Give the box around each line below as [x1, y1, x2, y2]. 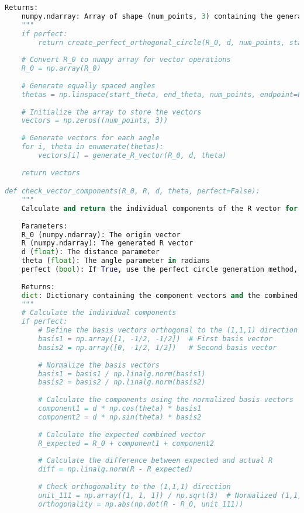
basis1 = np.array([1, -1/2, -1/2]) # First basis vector [38, 335, 273, 344]
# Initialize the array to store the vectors [21, 108, 202, 116]
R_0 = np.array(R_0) [21, 64, 101, 73]
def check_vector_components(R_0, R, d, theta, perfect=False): [5, 187, 260, 196]
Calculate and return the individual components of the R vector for [21, 204, 298, 213]
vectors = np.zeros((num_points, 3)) [21, 116, 168, 125]
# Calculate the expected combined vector [38, 430, 206, 439]
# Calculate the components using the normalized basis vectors [38, 396, 293, 404]
